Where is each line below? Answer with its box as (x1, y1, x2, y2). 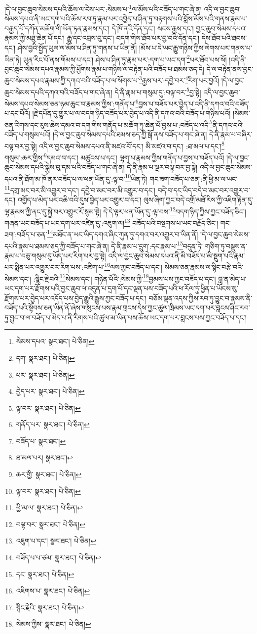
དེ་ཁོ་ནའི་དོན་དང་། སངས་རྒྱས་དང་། (111, 23, 194, 33)
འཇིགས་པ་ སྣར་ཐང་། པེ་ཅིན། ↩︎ (16, 585, 90, 596)
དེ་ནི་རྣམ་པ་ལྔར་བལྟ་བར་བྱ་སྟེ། (127, 162, 198, 172)
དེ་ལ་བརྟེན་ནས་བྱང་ (206, 63, 253, 74)
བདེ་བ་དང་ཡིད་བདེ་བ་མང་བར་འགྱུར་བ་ (157, 185, 250, 195)
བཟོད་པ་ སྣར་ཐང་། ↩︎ (16, 436, 66, 446)
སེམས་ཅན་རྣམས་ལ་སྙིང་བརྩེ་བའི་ (164, 262, 244, 272)
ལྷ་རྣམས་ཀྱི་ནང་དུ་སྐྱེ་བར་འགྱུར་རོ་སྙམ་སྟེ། (4, 206, 101, 216)
